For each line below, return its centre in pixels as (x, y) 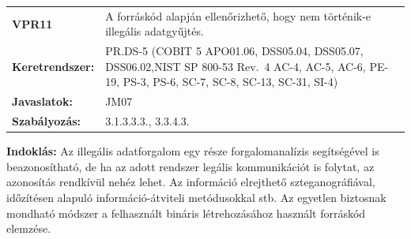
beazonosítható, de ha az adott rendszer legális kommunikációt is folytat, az (190, 166)
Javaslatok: (43, 101)
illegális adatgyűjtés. (155, 31)
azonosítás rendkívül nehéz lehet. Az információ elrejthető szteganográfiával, (191, 182)
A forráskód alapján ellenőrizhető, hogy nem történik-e (238, 15)
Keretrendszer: (53, 66)
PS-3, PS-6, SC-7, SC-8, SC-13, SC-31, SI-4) (230, 82)
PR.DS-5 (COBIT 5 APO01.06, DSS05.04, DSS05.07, (234, 51)
